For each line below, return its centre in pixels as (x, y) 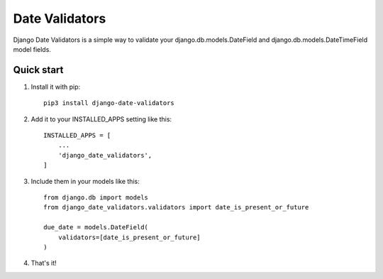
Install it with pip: (56, 87)
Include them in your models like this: (85, 181)
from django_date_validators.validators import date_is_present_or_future (176, 207)
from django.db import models (96, 197)
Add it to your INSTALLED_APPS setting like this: (101, 119)
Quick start (38, 70)
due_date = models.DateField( (96, 228)
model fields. (32, 49)
